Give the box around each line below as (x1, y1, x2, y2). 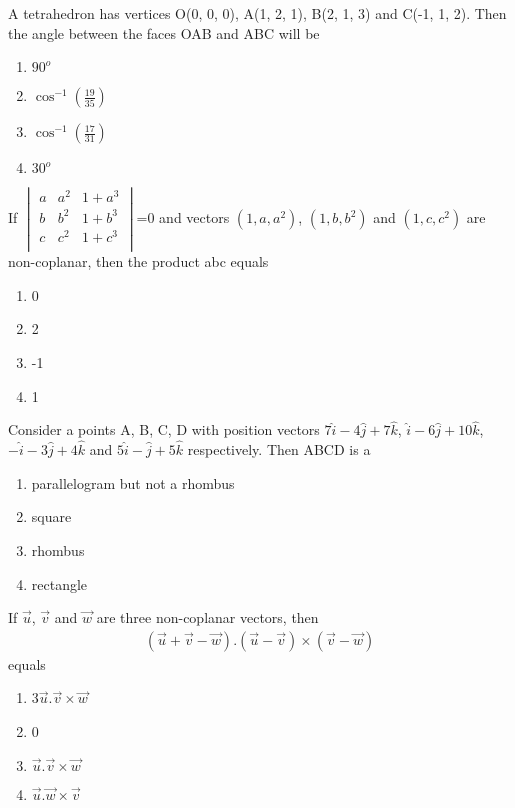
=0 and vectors (136, 207, 230, 228)
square (31, 506, 72, 527)
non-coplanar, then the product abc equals (8, 251, 269, 272)
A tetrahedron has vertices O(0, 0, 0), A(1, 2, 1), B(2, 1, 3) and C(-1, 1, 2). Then (8, 3, 507, 23)
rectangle (31, 573, 88, 594)
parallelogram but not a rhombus (31, 472, 235, 493)
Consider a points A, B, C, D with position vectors (8, 419, 320, 440)
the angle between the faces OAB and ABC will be (8, 22, 320, 43)
